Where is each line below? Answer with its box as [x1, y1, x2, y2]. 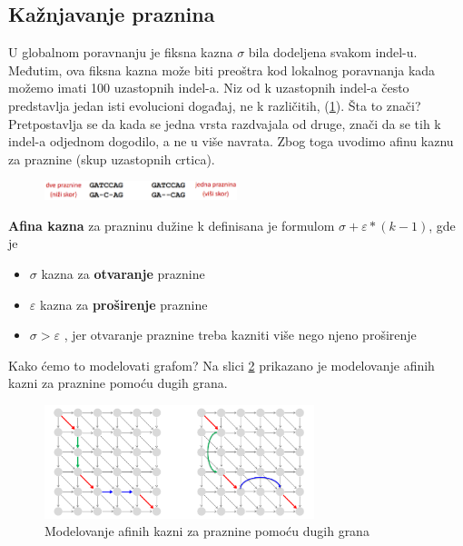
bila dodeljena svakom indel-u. [248, 43, 418, 62]
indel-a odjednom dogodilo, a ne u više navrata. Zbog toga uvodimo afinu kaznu [8, 132, 454, 151]
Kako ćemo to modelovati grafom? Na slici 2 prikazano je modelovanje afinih [8, 355, 435, 374]
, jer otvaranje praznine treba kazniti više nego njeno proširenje [64, 325, 417, 344]
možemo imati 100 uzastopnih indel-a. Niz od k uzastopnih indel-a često [8, 78, 409, 97]
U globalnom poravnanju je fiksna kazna [8, 43, 233, 62]
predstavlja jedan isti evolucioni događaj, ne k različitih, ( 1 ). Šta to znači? [8, 95, 421, 114]
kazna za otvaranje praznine [41, 264, 205, 283]
